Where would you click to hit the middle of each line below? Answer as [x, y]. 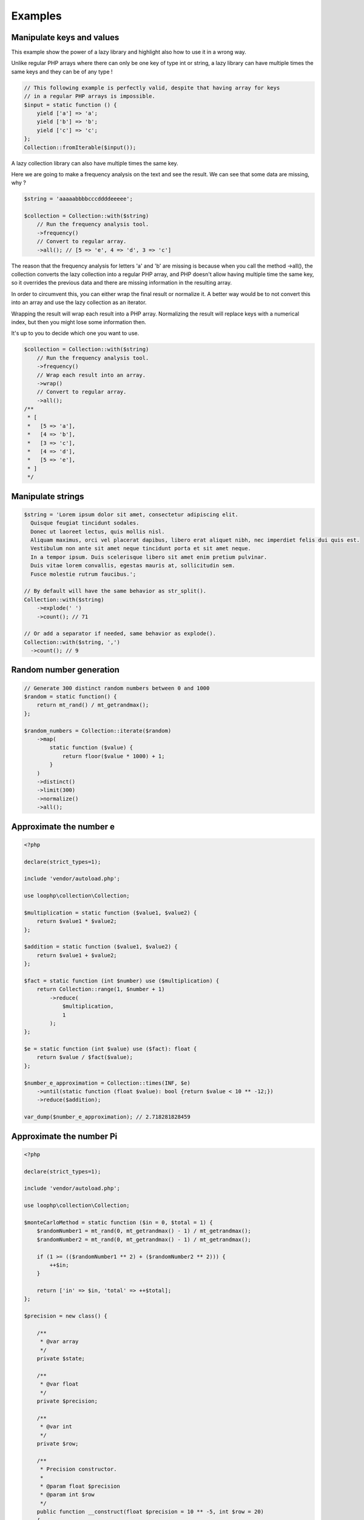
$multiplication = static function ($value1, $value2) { [110, 913]
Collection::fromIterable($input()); [80, 147]
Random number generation [65, 670]
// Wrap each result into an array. [91, 375]
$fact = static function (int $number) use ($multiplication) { [122, 981]
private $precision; [67, 1401]
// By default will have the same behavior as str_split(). [115, 591]
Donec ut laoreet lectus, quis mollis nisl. [98, 531]
